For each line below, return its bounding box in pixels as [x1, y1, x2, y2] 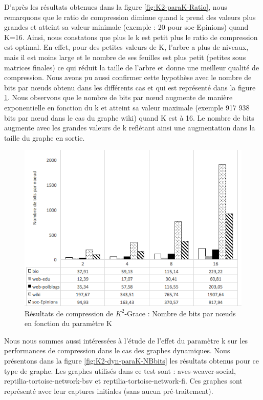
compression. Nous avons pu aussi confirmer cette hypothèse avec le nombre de [4, 72, 252, 83]
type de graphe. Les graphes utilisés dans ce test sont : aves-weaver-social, [4, 365, 236, 376]
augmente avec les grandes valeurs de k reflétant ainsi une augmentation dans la [4, 122, 255, 133]
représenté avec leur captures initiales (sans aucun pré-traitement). [4, 385, 213, 396]
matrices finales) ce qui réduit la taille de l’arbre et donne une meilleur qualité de [4, 62, 259, 72]
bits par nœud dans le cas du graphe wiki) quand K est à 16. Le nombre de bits [4, 112, 254, 123]
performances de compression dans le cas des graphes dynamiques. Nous [4, 345, 230, 356]
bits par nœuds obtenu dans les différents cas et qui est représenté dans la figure [4, 82, 256, 92]
